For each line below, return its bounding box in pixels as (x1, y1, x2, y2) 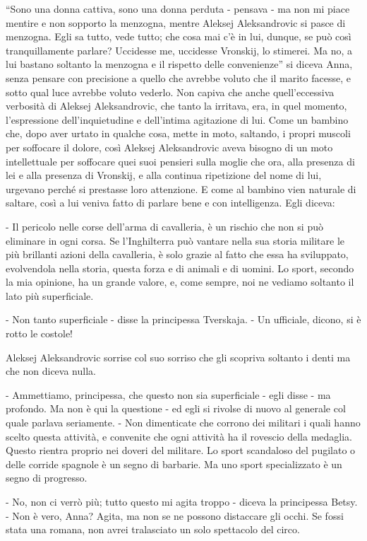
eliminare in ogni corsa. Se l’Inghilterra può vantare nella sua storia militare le (6, 233, 345, 248)
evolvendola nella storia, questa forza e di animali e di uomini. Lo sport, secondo (6, 260, 354, 275)
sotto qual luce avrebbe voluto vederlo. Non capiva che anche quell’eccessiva (6, 84, 335, 99)
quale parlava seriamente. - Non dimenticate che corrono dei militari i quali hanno (6, 415, 361, 430)
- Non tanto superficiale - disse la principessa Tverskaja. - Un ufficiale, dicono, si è (6, 312, 361, 327)
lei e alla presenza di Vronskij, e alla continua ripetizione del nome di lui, (6, 168, 322, 182)
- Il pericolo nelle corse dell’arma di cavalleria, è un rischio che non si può (6, 219, 323, 233)
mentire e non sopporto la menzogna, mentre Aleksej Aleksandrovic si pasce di (6, 15, 346, 30)
